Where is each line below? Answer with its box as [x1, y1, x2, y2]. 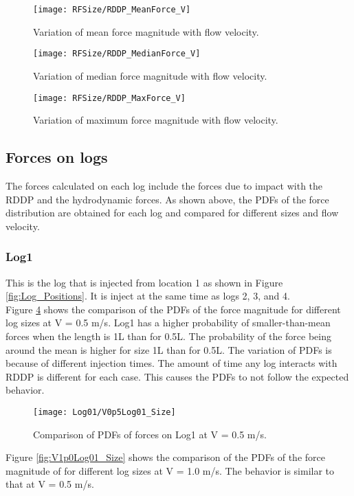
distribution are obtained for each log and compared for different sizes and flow [5, 205, 339, 220]
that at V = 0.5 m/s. [5, 477, 94, 491]
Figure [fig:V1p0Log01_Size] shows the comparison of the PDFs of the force [5, 450, 325, 464]
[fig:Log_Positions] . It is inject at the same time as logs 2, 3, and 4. [5, 289, 290, 303]
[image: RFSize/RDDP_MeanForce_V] [33, 5, 191, 14]
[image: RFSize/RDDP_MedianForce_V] [33, 49, 201, 59]
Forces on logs [5, 146, 108, 168]
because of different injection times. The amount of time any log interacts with [5, 356, 338, 370]
